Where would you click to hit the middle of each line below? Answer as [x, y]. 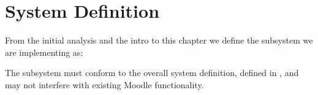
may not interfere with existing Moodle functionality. [104, 84]
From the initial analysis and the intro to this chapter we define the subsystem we [159, 40]
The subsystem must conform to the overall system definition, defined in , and [152, 73]
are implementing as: [44, 52]
